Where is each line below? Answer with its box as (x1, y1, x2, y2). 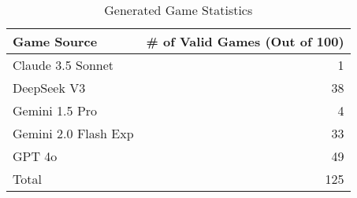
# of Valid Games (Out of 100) (146, 32, 344, 50)
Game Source (13, 32, 98, 50)
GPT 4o (13, 147, 58, 165)
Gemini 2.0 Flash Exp (13, 124, 134, 142)
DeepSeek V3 (13, 79, 86, 97)
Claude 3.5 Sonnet (13, 56, 114, 74)
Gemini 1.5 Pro (13, 101, 98, 119)
